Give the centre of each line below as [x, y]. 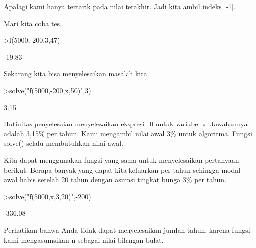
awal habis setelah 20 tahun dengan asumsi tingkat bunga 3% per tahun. [115, 180]
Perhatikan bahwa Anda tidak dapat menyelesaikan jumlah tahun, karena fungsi [127, 229]
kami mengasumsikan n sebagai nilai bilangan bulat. [84, 239]
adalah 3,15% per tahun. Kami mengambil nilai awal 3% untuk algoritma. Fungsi [128, 133]
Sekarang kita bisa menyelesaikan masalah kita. [77, 73]
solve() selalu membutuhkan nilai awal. [64, 143]
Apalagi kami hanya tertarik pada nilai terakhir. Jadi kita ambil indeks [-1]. [120, 6]
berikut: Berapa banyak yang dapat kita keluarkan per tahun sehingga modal [122, 170]
